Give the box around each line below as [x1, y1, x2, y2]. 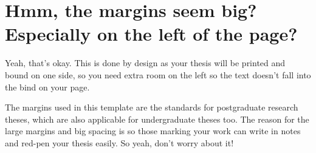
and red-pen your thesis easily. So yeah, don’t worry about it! [5, 136, 234, 149]
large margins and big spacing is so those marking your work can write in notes [5, 124, 301, 137]
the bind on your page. [5, 80, 90, 93]
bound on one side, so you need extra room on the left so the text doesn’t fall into [5, 68, 311, 81]
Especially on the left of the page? [5, 21, 298, 46]
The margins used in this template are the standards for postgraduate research [5, 101, 298, 114]
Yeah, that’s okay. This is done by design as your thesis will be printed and [5, 56, 286, 69]
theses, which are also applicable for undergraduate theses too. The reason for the [5, 112, 309, 125]
